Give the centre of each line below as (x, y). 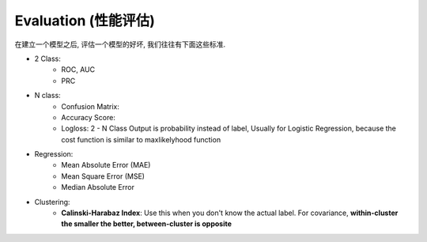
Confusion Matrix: (91, 106)
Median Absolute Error (98, 187)
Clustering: (52, 202)
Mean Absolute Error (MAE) (106, 165)
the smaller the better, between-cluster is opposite (147, 224)
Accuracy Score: (89, 117)
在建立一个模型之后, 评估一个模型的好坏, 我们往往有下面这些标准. (120, 44)
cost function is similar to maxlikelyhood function (141, 139)
